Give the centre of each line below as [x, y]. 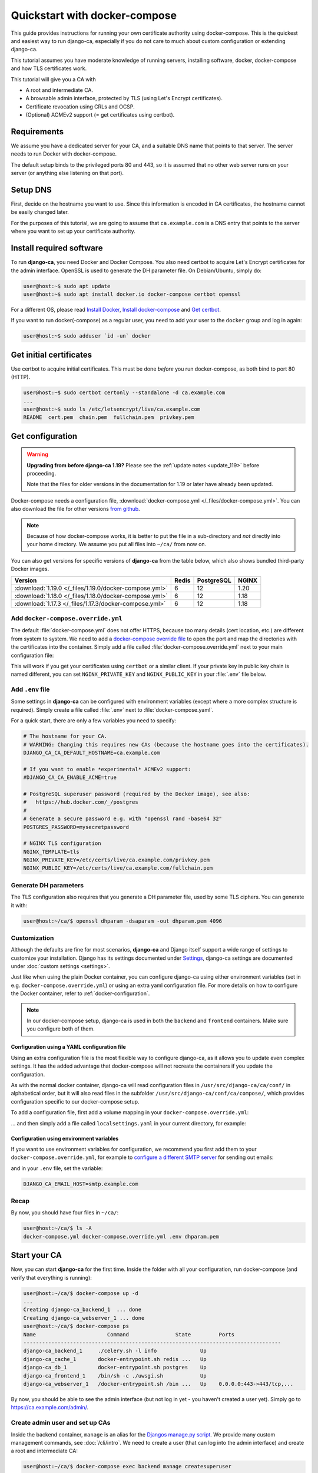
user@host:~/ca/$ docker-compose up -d [81, 1293]
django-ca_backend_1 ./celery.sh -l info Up [115, 1351]
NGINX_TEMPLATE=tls [51, 852]
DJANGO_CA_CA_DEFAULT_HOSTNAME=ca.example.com [92, 752]
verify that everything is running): [52, 1277]
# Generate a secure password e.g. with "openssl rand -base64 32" [123, 819]
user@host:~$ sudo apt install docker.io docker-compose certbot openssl [132, 294]
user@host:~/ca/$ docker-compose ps [76, 1326]
